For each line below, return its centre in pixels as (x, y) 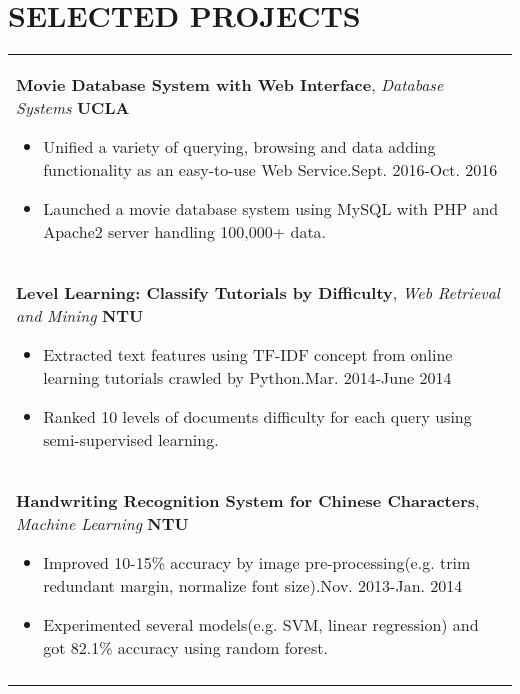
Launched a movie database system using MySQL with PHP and (271, 209)
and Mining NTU (80, 316)
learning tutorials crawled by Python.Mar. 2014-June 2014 (247, 378)
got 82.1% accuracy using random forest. (185, 648)
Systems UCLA (73, 108)
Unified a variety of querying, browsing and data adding (239, 147)
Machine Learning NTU (102, 524)
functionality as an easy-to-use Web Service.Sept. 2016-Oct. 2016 (270, 170)
